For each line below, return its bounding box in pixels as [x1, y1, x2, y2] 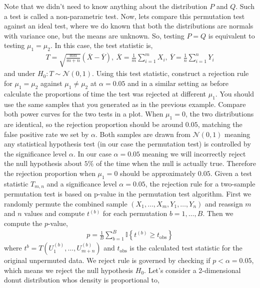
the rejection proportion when [4, 168, 95, 178]
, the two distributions [185, 108, 254, 119]
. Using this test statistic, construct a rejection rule [92, 68, 249, 78]
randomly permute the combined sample [4, 198, 127, 208]
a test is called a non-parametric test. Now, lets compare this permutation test [4, 10, 245, 21]
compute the [4, 218, 42, 228]
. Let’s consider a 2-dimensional [144, 264, 241, 275]
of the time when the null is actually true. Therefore [96, 158, 256, 168]
